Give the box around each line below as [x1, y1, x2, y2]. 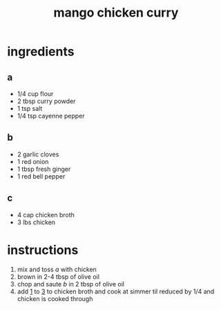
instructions [7, 242, 79, 257]
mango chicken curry [53, 5, 179, 21]
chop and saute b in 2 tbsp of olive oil [17, 280, 124, 288]
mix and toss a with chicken [17, 265, 97, 273]
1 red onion [17, 157, 49, 165]
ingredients [7, 44, 75, 60]
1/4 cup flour [17, 90, 54, 98]
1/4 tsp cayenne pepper [17, 112, 85, 120]
